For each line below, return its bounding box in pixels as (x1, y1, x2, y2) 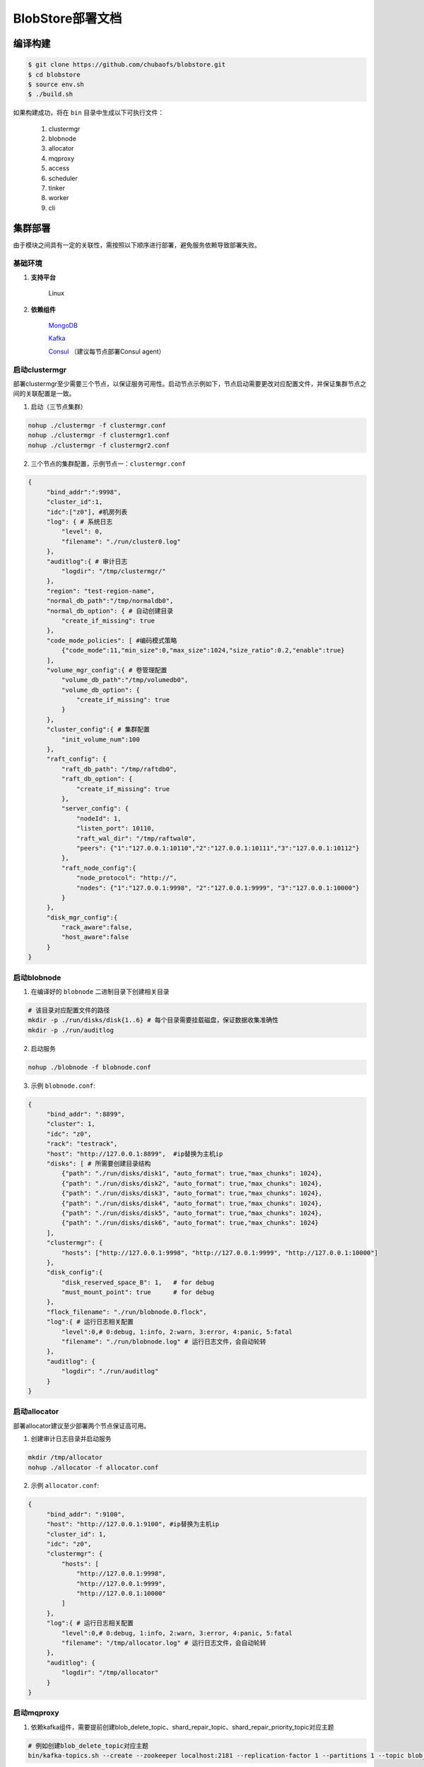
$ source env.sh (28, 80, 85, 88)
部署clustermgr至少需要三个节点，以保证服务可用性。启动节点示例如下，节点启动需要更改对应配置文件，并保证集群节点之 (13, 379, 367, 388)
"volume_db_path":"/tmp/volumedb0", (61, 676, 189, 684)
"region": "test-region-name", (46, 587, 155, 595)
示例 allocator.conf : (30, 1481, 99, 1490)
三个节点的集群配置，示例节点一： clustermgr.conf (30, 459, 187, 468)
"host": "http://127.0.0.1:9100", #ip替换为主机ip (46, 1520, 220, 1528)
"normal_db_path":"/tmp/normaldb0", (46, 597, 174, 605)
